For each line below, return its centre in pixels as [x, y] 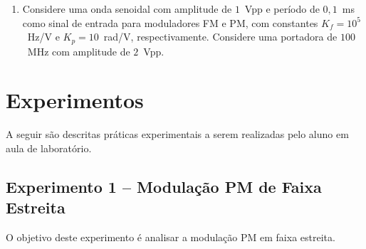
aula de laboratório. [49, 148]
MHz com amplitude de [79, 51]
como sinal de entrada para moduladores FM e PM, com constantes [170, 22]
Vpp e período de [282, 9]
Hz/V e [43, 37]
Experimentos [75, 100]
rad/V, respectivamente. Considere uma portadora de [220, 37]
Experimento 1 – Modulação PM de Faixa [164, 186]
